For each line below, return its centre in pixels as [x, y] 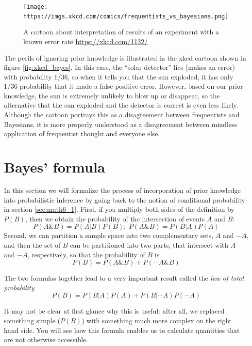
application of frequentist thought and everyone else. [82, 134]
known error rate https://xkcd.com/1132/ [86, 41]
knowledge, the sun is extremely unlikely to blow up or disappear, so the [112, 95]
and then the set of [32, 244]
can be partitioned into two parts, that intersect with [149, 244]
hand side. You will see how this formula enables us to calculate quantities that [122, 330]
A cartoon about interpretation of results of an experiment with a [121, 32]
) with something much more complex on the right [157, 320]
